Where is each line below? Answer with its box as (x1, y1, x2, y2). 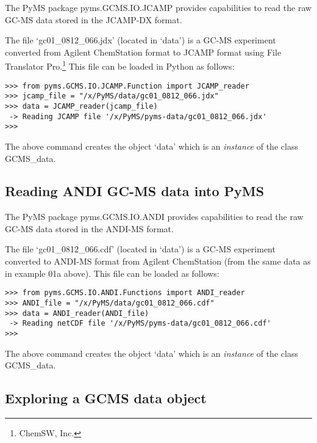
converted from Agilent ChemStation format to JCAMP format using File (5, 45, 282, 58)
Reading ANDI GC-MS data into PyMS (5, 181, 265, 200)
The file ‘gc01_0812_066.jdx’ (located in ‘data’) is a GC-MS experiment (5, 34, 276, 46)
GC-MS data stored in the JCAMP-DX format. (5, 13, 182, 26)
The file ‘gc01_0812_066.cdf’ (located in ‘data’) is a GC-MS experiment (5, 243, 276, 255)
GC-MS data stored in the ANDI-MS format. (5, 222, 174, 235)
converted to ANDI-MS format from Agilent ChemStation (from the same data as (5, 255, 311, 268)
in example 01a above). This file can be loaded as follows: (5, 266, 219, 279)
